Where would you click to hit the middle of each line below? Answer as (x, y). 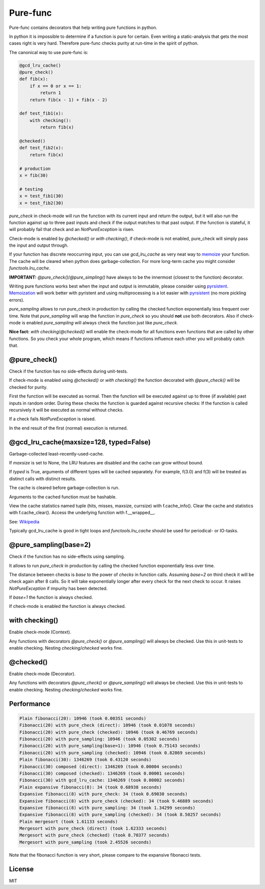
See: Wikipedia (24, 521)
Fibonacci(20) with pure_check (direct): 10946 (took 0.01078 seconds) (107, 725)
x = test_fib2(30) (41, 203)
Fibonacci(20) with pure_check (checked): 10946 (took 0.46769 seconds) (109, 732)
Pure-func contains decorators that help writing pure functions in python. (83, 28)
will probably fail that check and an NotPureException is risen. (72, 229)
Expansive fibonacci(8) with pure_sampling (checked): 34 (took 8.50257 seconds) (120, 815)
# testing (31, 189)
